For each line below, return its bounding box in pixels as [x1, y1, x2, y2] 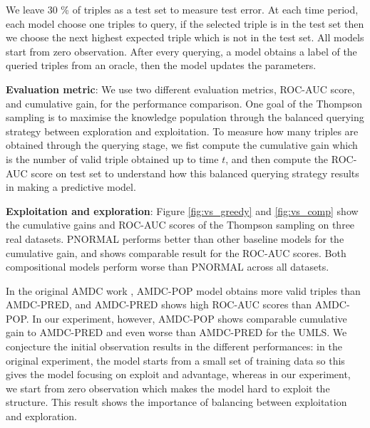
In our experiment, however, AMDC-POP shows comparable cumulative [32, 310, 347, 325]
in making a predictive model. [6, 179, 136, 194]
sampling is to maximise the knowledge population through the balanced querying [6, 110, 364, 125]
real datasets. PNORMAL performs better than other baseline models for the [6, 231, 344, 246]
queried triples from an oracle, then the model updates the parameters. [6, 58, 317, 73]
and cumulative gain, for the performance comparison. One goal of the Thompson [6, 95, 363, 110]
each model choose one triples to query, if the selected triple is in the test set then [6, 16, 364, 31]
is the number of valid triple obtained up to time [6, 151, 219, 166]
